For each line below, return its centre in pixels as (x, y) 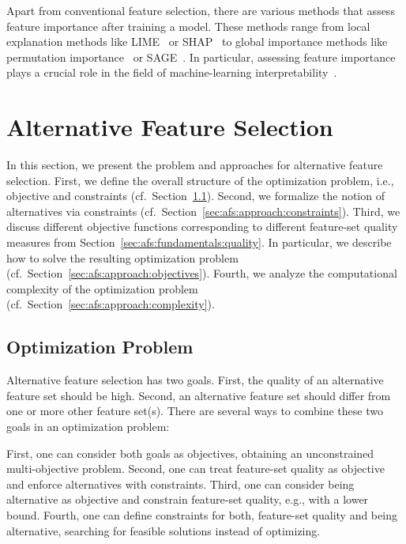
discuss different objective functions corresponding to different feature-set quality (202, 227)
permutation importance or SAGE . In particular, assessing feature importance (201, 57)
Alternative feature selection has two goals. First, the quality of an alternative (195, 380)
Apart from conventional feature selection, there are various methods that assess (201, 10)
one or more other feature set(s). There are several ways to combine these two (195, 411)
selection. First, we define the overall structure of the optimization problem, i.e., (200, 180)
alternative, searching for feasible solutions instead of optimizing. (164, 530)
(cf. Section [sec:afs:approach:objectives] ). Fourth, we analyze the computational (202, 273)
